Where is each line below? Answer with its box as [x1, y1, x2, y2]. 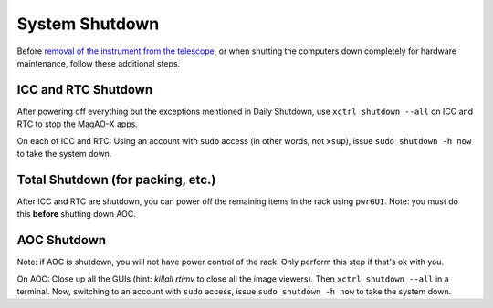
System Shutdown [16, 14, 160, 34]
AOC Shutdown [16, 232, 107, 248]
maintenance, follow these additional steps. [16, 57, 181, 68]
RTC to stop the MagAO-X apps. [16, 118, 139, 129]
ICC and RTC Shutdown [16, 82, 153, 98]
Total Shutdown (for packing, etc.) [16, 171, 216, 187]
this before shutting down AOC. [16, 209, 137, 220]
